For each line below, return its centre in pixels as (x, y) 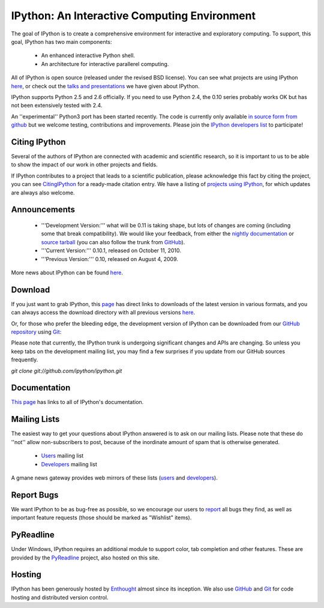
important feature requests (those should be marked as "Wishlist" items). (101, 518)
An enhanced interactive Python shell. (88, 56)
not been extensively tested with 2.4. (57, 106)
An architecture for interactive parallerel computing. (105, 64)
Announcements (43, 210)
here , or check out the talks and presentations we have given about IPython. (105, 86)
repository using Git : (36, 332)
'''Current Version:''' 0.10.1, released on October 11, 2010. (111, 251)
